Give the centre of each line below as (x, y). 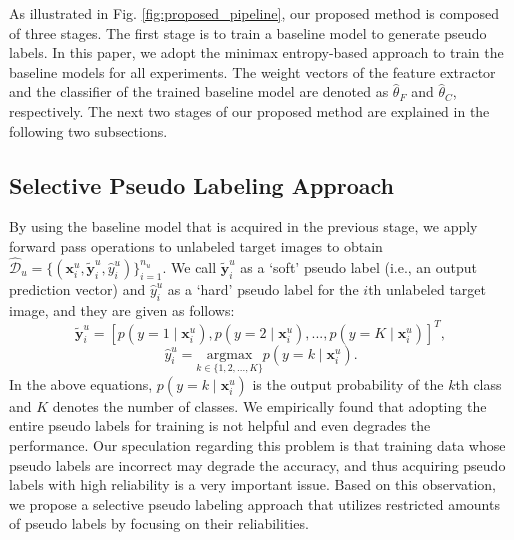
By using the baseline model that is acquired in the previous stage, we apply (243, 226)
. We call (189, 266)
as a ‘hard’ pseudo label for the (263, 288)
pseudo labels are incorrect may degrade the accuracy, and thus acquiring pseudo (257, 464)
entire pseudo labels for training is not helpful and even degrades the (220, 425)
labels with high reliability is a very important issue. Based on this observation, (253, 484)
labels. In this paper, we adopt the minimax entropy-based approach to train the (256, 52)
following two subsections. (88, 130)
